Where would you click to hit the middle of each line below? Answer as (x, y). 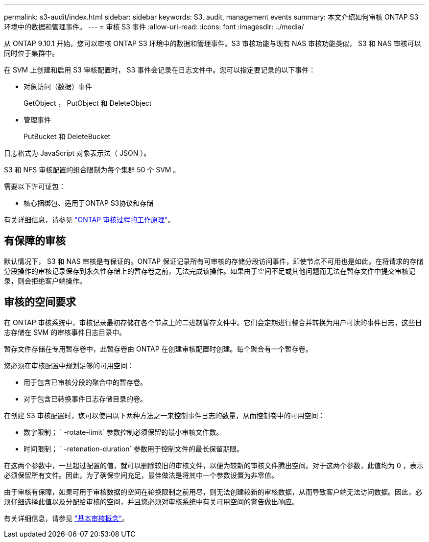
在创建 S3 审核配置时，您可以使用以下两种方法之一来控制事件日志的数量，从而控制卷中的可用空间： (165, 415)
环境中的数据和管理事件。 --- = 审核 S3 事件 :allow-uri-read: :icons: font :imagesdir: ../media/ (154, 27)
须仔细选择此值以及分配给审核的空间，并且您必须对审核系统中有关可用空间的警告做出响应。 (151, 501)
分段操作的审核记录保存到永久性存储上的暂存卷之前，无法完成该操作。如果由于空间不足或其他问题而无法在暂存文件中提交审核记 (210, 271)
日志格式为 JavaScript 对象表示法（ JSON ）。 (77, 153)
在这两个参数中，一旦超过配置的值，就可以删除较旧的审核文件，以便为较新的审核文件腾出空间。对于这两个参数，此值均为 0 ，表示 (214, 465)
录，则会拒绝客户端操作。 (45, 281)
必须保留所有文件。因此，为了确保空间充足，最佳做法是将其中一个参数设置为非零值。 (141, 475)
